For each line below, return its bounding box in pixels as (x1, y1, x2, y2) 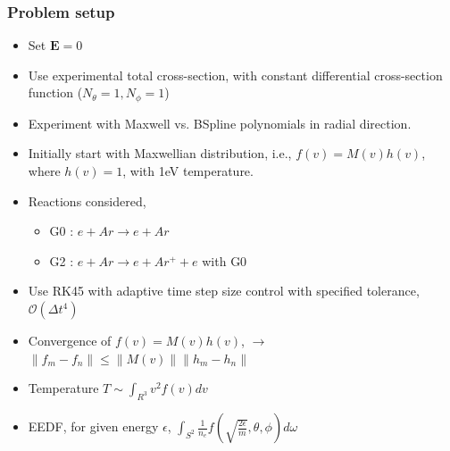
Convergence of (28, 331, 112, 350)
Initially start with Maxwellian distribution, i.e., (28, 144, 292, 163)
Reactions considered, (28, 191, 146, 210)
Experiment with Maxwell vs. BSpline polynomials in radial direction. (28, 113, 412, 132)
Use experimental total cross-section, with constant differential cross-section (28, 65, 443, 84)
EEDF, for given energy (28, 417, 159, 435)
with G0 (202, 251, 247, 270)
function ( (28, 83, 83, 102)
